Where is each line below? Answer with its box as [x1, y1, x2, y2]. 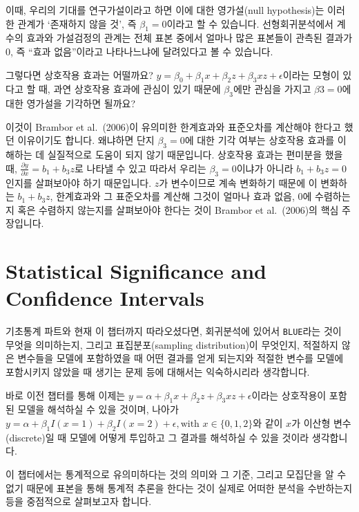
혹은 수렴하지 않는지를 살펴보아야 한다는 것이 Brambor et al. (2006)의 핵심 [17, 202, 339, 217]
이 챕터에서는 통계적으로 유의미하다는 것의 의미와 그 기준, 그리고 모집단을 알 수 [6, 467, 347, 482]
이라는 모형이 [282, 67, 340, 82]
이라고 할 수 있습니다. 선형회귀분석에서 [166, 16, 333, 30]
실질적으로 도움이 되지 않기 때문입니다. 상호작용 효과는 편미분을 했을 [47, 147, 343, 162]
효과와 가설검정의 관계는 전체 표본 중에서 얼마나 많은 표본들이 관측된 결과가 [26, 30, 353, 45]
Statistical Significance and [6, 257, 267, 285]
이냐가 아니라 [236, 161, 293, 175]
